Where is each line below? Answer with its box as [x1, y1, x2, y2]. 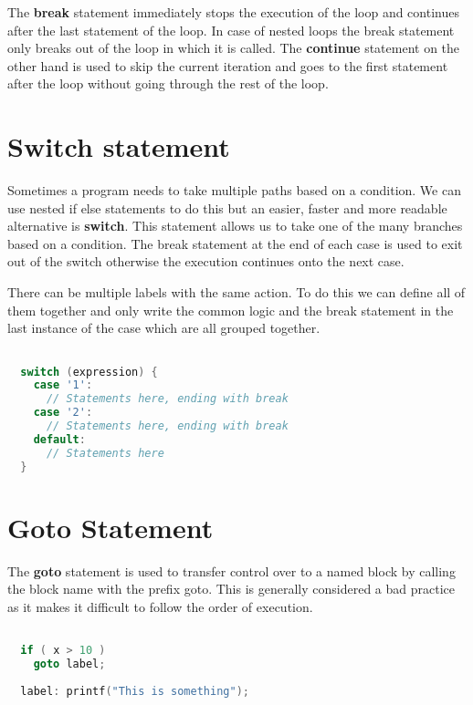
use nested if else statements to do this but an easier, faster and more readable [7, 198, 447, 217]
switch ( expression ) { [20, 365, 158, 378]
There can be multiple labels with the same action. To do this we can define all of [7, 283, 466, 302]
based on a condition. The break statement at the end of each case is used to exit [7, 233, 463, 253]
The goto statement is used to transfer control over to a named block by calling [7, 561, 456, 580]
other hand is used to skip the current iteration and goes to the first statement [7, 56, 448, 75]
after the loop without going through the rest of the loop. [7, 74, 329, 93]
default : [33, 432, 86, 446]
